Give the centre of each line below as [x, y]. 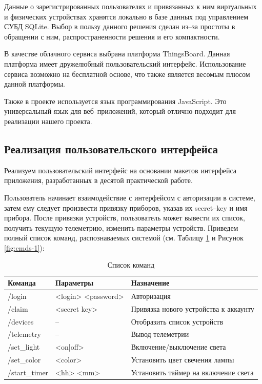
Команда [22, 283]
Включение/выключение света [178, 347]
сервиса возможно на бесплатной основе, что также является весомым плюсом [127, 74]
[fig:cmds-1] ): [24, 247]
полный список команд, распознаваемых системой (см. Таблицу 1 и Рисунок [124, 238]
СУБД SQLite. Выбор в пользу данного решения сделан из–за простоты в [120, 26]
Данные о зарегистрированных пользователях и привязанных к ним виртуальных [130, 6]
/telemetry [24, 334]
